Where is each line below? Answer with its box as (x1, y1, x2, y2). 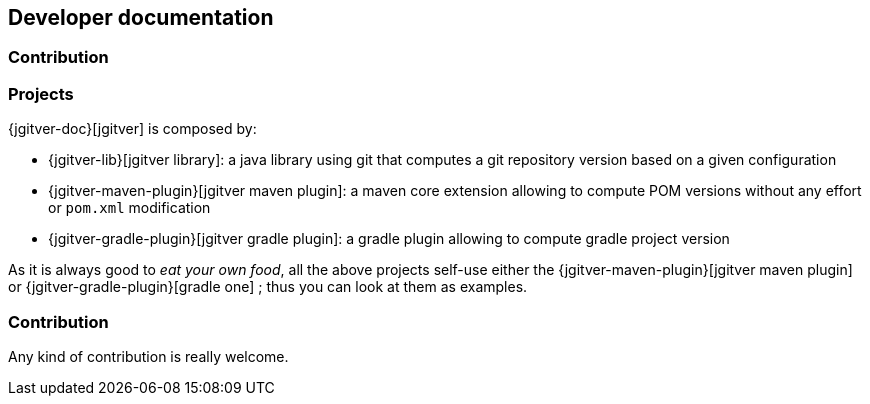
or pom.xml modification (48, 199, 211, 217)
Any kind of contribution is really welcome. (8, 347, 289, 365)
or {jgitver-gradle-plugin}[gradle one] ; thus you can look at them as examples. (8, 278, 528, 296)
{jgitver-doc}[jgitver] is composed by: (8, 120, 257, 138)
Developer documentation (8, 5, 274, 30)
